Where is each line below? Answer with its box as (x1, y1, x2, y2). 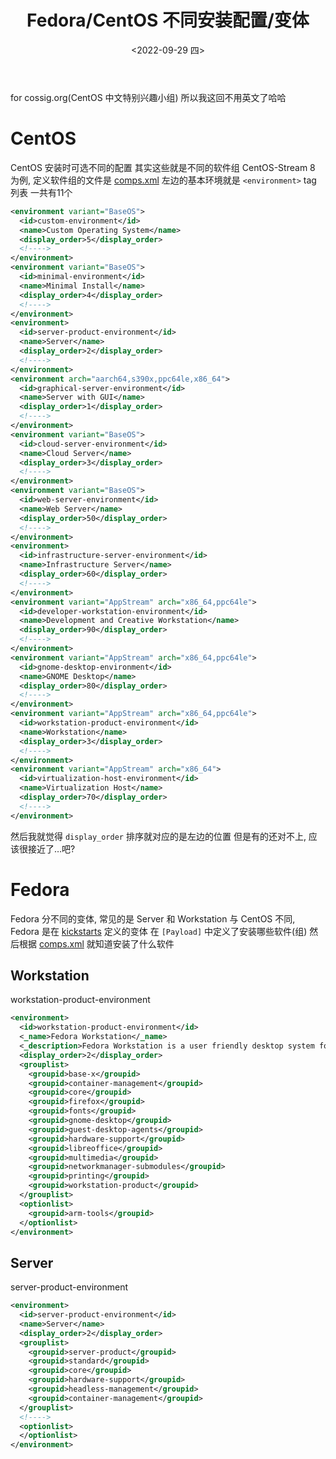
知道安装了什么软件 (94, 937, 175, 950)
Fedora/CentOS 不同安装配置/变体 (26, 9, 310, 32)
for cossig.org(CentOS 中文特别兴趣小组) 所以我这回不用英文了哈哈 (10, 91, 287, 103)
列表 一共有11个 (10, 186, 73, 198)
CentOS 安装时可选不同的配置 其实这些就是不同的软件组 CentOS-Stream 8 (10, 161, 316, 173)
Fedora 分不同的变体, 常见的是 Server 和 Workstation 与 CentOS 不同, (10, 912, 296, 925)
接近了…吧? (27, 842, 76, 855)
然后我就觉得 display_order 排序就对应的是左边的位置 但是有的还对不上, (10, 830, 307, 842)
